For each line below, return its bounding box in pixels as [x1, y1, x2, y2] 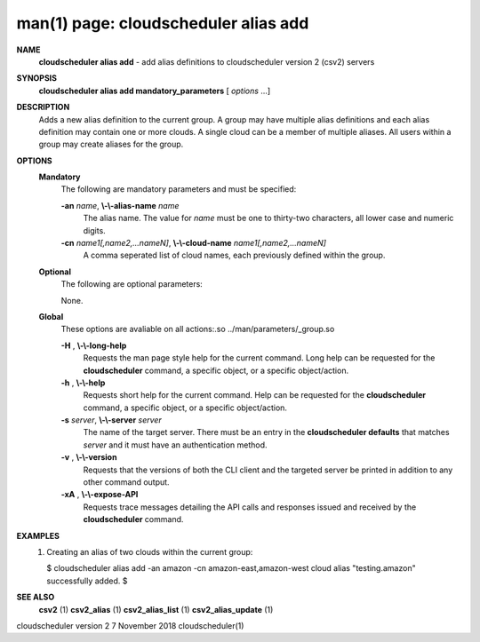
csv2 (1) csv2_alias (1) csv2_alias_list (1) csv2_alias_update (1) [38, 604, 274, 614]
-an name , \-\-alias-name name [60, 200, 180, 210]
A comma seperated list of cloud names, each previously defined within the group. [83, 250, 386, 261]
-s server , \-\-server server [60, 415, 162, 425]
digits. [83, 225, 106, 235]
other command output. [83, 477, 170, 487]
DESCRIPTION [16, 102, 70, 113]
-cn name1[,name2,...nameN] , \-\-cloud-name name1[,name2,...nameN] [60, 238, 326, 249]
